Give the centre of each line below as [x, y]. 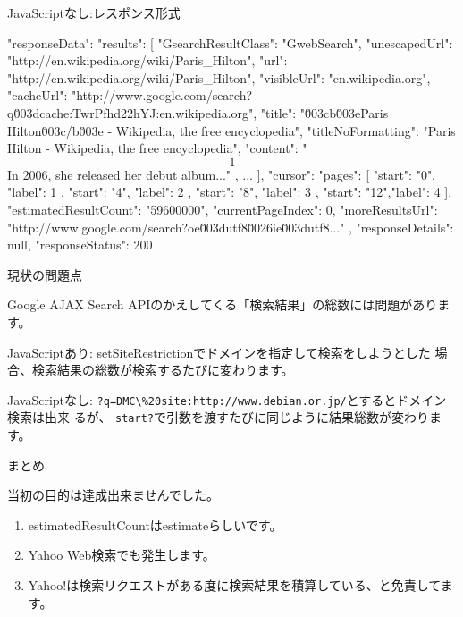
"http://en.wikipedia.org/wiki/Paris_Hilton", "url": [147, 60]
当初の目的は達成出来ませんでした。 [113, 495]
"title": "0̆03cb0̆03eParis [324, 112]
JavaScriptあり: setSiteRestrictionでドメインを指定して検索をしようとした [219, 352]
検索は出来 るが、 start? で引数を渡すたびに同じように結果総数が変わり [218, 417]
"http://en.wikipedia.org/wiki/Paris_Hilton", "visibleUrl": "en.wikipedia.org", [219, 77]
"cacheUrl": [38, 95]
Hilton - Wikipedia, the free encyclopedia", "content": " [157, 148]
